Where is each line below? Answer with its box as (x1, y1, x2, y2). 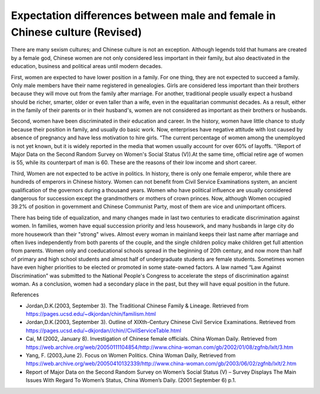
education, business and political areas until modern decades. (11, 63, 163, 70)
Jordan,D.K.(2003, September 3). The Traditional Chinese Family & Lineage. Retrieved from (25, 302, 249, 309)
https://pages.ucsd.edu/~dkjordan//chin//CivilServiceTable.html (25, 326, 182, 334)
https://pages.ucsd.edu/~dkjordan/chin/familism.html (25, 310, 156, 318)
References (11, 291, 39, 299)
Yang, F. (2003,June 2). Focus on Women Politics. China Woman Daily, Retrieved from (25, 352, 236, 359)
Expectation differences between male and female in (11, 9, 276, 22)
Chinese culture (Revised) (11, 25, 142, 39)
